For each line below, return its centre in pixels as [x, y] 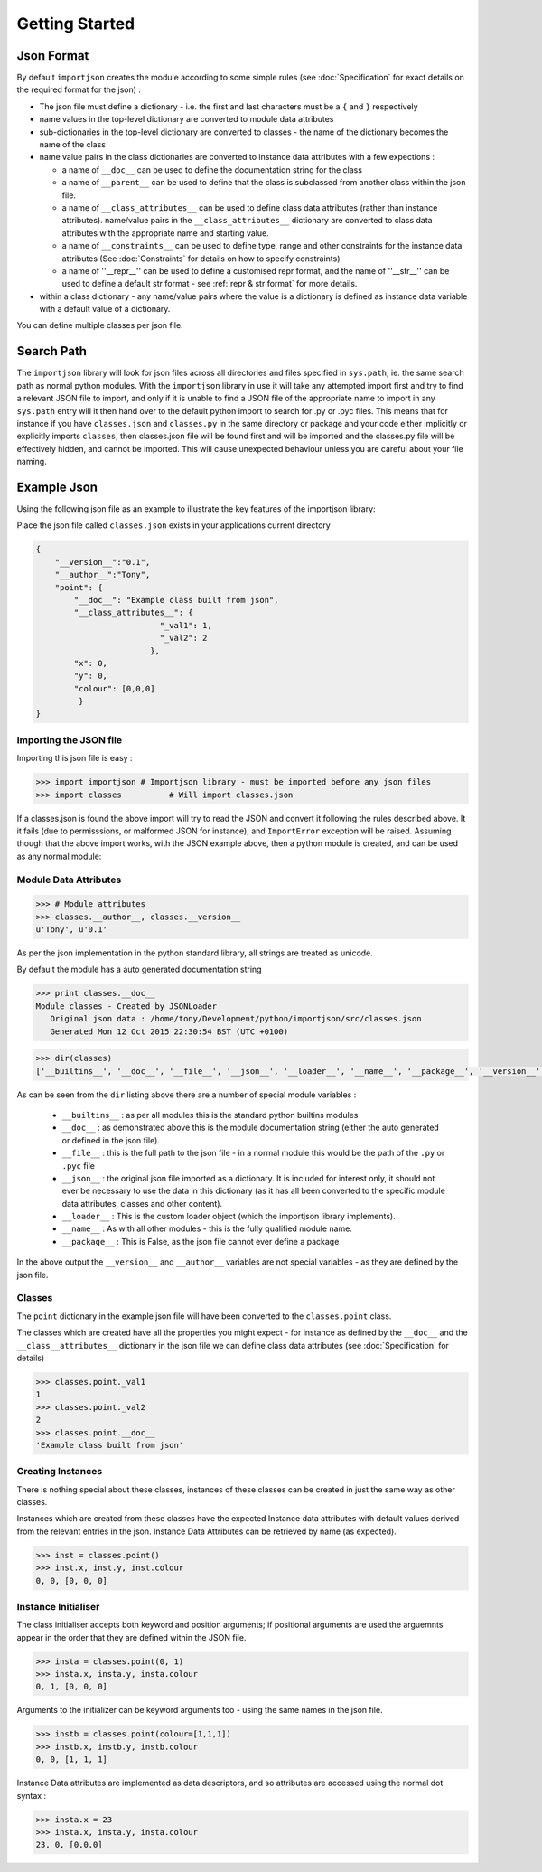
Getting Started [76, 24]
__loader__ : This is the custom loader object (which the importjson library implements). [229, 1217]
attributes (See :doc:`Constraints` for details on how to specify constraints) [201, 259]
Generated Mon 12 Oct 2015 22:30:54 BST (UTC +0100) [169, 1031]
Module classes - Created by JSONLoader [126, 1006]
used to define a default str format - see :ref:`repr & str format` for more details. [210, 284]
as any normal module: [59, 856]
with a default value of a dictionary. [105, 309]
